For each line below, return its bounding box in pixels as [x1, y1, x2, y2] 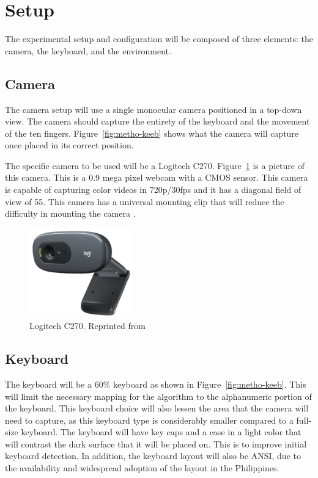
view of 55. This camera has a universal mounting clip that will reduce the [5, 195, 284, 208]
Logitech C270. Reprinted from [29, 319, 146, 332]
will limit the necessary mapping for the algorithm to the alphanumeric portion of [5, 389, 312, 402]
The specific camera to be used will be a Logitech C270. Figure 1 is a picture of [5, 159, 305, 172]
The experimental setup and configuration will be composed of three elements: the [5, 32, 313, 45]
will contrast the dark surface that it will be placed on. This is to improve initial [5, 437, 307, 450]
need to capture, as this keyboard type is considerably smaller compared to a [5, 413, 294, 426]
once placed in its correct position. [5, 139, 134, 151]
